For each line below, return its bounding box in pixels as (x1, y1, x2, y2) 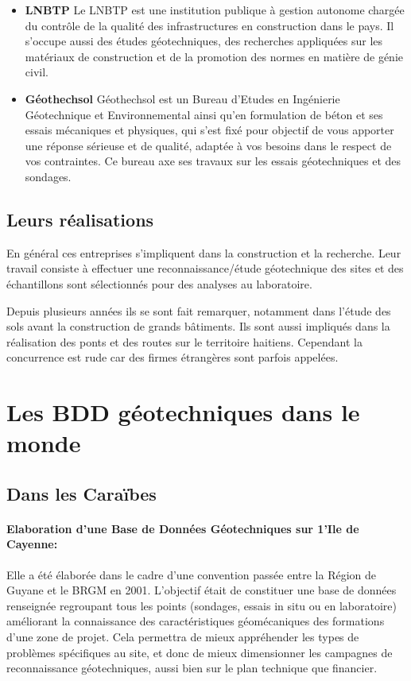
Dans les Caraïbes (6, 481, 157, 505)
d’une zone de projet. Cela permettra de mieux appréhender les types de (6, 629, 359, 644)
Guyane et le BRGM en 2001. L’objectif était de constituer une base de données (6, 582, 397, 598)
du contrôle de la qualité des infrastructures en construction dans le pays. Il (25, 17, 394, 33)
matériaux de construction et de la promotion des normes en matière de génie (25, 48, 404, 64)
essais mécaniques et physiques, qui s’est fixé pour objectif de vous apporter (25, 122, 394, 138)
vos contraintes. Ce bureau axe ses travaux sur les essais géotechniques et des (25, 153, 401, 169)
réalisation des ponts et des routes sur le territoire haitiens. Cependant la (6, 333, 363, 350)
